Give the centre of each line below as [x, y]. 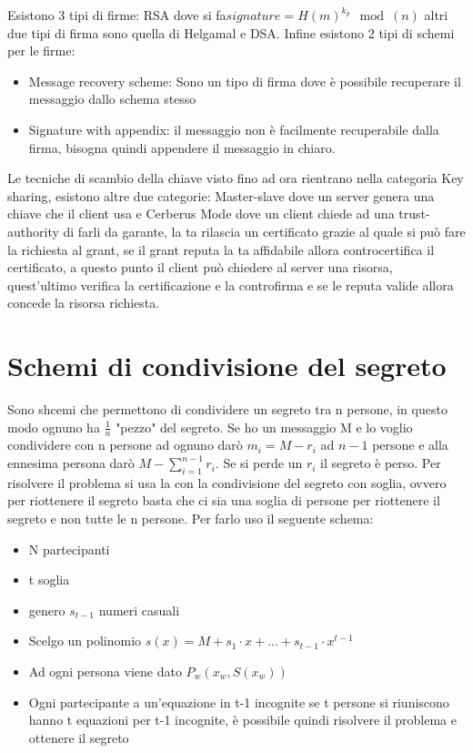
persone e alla [410, 445]
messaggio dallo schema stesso [112, 99]
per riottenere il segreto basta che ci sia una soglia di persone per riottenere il [224, 500]
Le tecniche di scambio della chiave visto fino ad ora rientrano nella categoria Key [236, 178]
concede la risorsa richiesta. [84, 303]
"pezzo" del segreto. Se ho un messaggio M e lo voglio [264, 427]
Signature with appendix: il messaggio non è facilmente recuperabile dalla [234, 129]
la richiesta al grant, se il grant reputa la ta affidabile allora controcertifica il [221, 249]
